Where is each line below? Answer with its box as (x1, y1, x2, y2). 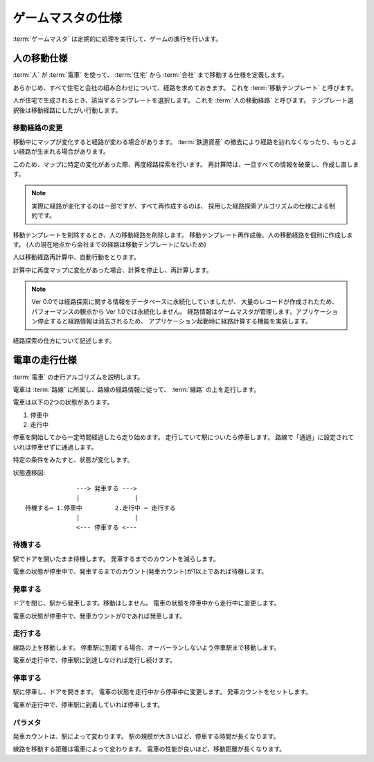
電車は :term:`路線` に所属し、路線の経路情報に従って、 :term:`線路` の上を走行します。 (12, 385, 260, 393)
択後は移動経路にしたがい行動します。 (12, 106, 122, 114)
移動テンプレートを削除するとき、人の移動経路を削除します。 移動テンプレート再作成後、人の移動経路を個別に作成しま (12, 231, 353, 239)
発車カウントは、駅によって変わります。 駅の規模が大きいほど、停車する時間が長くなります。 (12, 732, 280, 741)
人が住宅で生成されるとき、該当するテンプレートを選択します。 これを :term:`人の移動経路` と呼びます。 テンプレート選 (12, 96, 354, 105)
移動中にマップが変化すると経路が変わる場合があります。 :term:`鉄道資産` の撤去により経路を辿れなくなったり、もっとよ (12, 137, 358, 145)
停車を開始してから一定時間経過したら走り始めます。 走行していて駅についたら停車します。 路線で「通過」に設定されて (12, 433, 355, 441)
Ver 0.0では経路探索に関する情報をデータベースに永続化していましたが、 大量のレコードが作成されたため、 (31, 298, 339, 306)
